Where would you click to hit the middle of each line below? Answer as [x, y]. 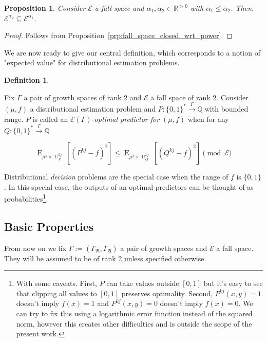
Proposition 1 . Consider [45, 8]
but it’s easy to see [233, 283]
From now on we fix [35, 248]
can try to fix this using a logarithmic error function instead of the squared [134, 313]
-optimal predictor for [126, 119]
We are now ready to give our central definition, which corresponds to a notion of [132, 52]
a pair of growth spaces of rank [73, 97]
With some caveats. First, [56, 283]
